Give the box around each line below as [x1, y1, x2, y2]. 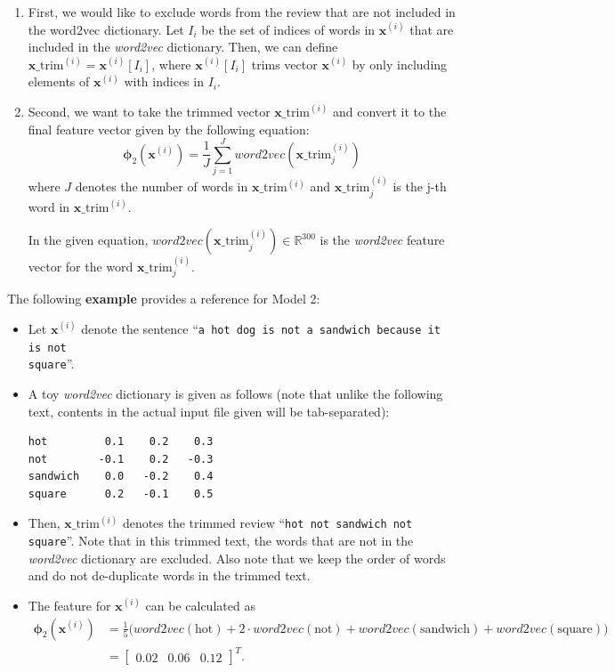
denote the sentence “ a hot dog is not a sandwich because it [81, 319, 441, 337]
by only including [352, 54, 448, 73]
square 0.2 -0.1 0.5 [28, 487, 214, 500]
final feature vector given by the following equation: [28, 119, 310, 138]
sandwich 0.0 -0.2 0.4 [28, 470, 214, 483]
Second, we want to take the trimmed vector [28, 101, 271, 120]
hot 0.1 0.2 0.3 [28, 435, 214, 449]
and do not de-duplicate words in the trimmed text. [28, 566, 311, 585]
